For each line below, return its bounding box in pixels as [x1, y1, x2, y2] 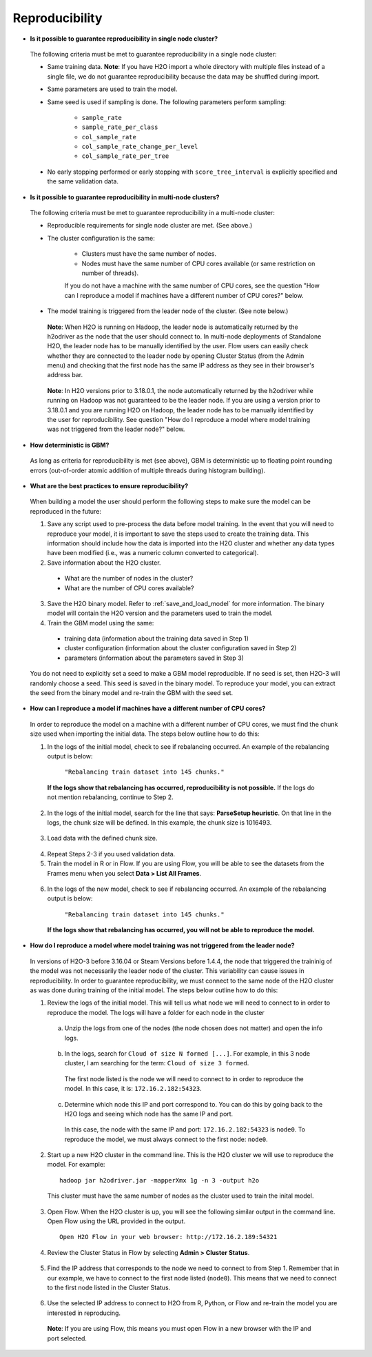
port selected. [47, 1334, 87, 1343]
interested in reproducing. [47, 1309, 121, 1317]
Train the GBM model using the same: [47, 619, 154, 627]
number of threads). [81, 269, 139, 277]
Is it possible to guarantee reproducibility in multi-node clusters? [30, 193, 220, 201]
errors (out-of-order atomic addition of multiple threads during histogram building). [30, 466, 265, 474]
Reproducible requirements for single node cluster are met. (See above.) [47, 221, 253, 230]
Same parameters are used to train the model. [47, 85, 178, 93]
